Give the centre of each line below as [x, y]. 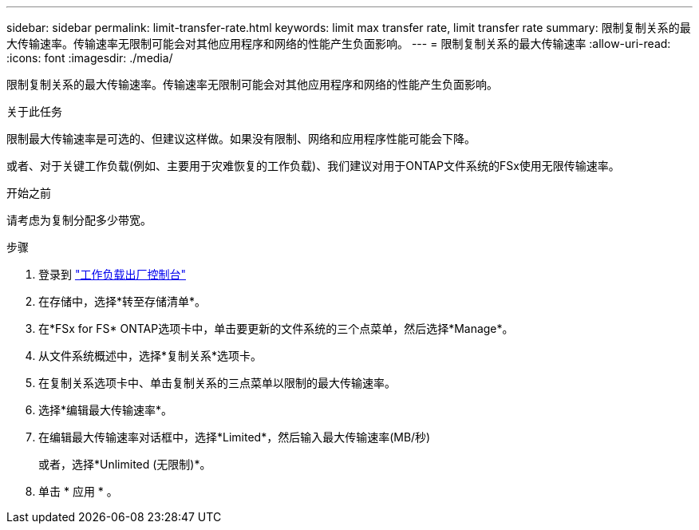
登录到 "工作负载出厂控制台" [112, 274]
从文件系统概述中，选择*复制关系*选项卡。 [150, 356]
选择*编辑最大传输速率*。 [106, 410]
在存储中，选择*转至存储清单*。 [122, 301]
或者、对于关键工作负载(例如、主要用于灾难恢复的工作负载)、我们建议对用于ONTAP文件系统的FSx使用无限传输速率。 [313, 166]
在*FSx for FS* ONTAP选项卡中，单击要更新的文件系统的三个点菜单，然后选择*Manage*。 [276, 328]
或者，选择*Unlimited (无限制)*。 [125, 464]
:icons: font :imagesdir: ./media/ [90, 58]
